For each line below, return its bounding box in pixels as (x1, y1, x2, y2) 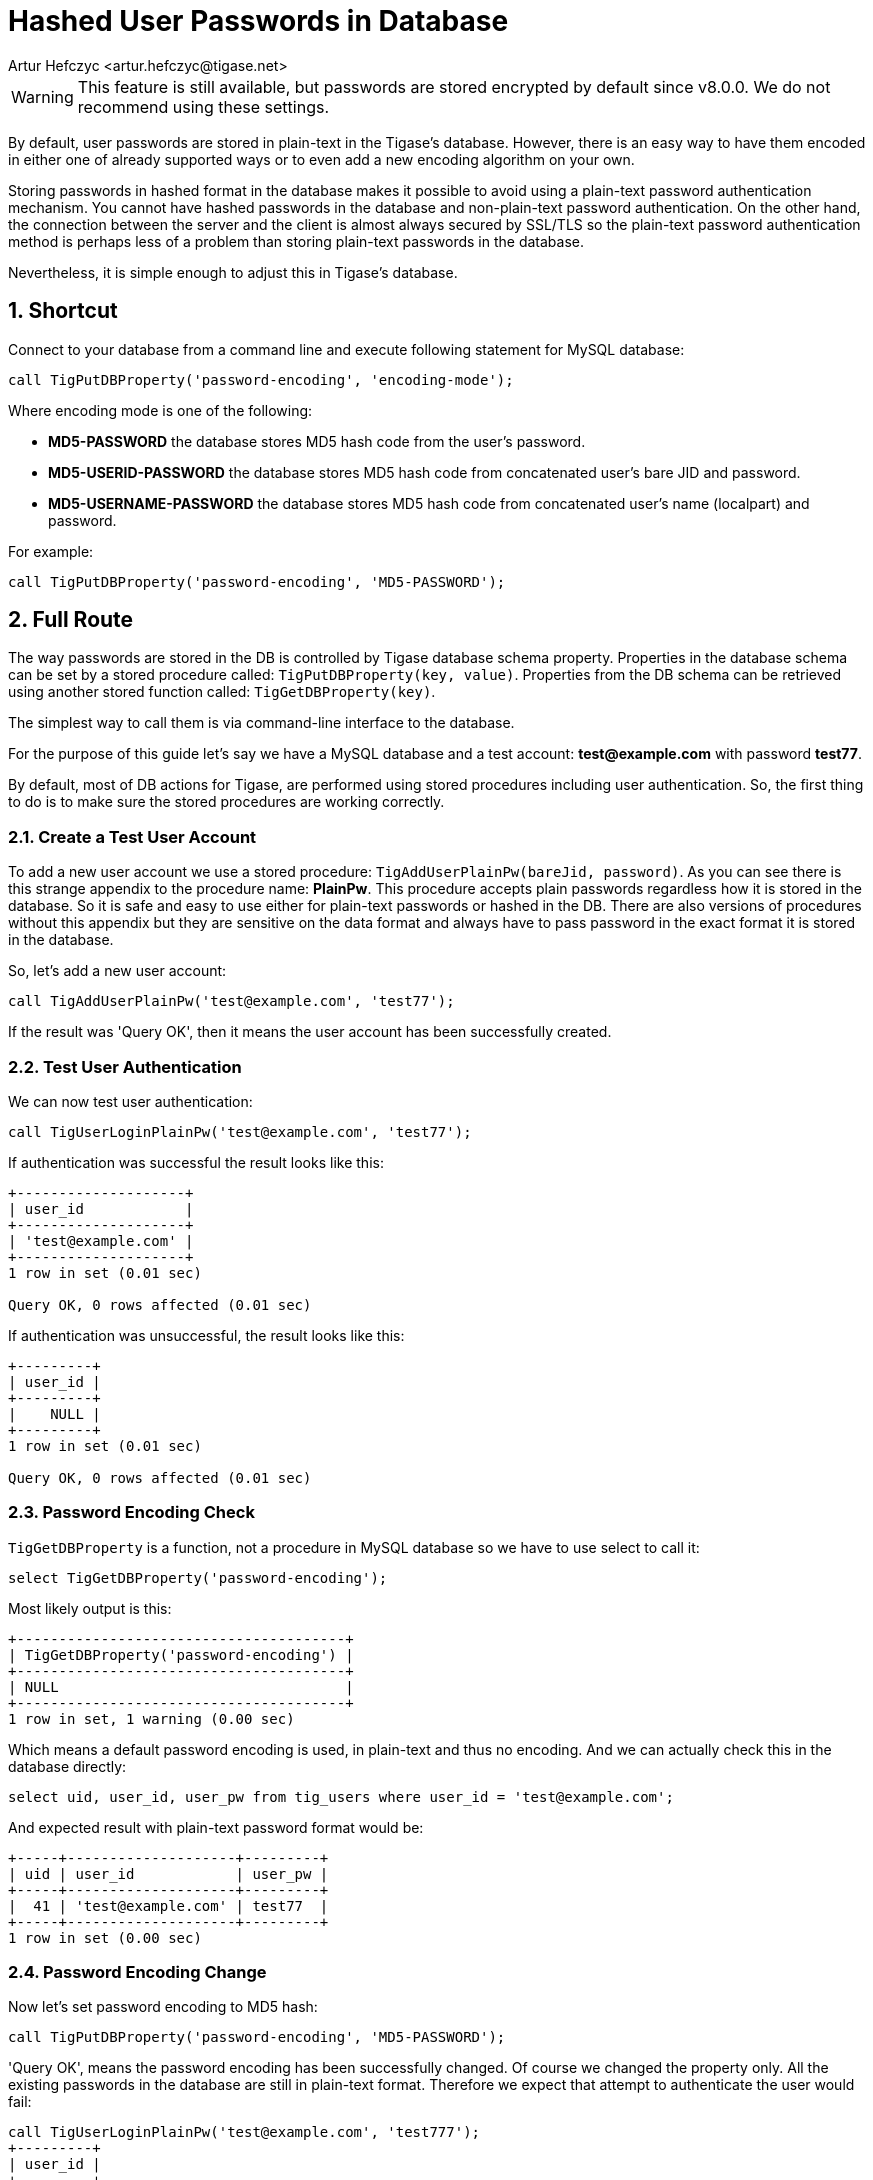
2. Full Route (8, 607, 134, 633)
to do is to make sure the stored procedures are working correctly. (8, 793, 445, 811)
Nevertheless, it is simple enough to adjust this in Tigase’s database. (8, 263, 458, 281)
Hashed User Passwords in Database (8, 4, 509, 38)
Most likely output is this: (8, 1599, 172, 1617)
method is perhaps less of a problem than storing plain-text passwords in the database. (8, 232, 585, 250)
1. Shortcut (8, 298, 118, 324)
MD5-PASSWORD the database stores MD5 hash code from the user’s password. (48, 432, 586, 450)
